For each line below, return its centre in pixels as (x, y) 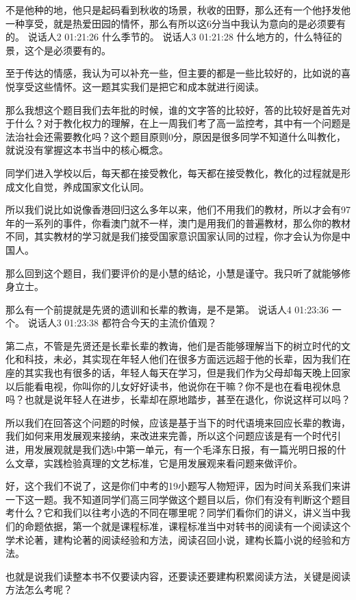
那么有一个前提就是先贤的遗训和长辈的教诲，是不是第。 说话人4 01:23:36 (167, 309)
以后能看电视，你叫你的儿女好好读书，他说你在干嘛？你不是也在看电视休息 (173, 386)
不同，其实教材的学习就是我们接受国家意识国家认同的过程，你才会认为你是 (173, 236)
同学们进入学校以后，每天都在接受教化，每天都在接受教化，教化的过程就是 (173, 172)
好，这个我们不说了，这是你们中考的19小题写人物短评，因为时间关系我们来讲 (178, 486)
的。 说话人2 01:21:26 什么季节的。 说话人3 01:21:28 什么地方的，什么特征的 (174, 37)
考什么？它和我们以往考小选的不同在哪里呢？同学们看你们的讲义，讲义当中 (173, 513)
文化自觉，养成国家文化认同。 (82, 186)
